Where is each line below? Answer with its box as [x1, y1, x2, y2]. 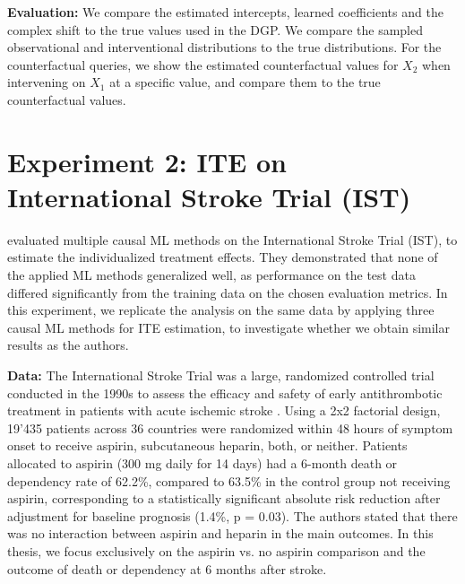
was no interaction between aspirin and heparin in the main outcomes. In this [7, 524, 434, 543]
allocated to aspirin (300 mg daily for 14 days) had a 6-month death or [7, 454, 398, 472]
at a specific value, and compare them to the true [109, 73, 381, 92]
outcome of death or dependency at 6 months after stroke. [7, 559, 327, 578]
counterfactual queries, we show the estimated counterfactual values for [7, 55, 399, 74]
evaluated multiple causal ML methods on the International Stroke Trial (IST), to [7, 230, 458, 248]
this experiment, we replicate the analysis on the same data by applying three [7, 301, 435, 319]
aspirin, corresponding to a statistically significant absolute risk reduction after [7, 489, 441, 508]
